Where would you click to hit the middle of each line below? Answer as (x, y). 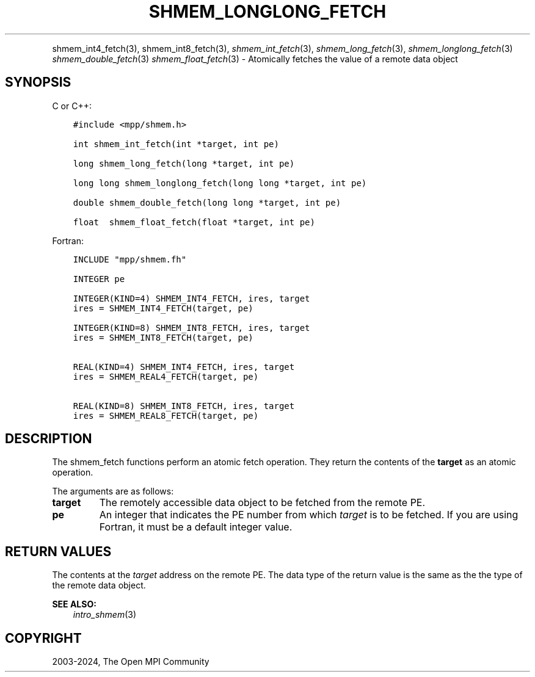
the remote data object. (99, 585)
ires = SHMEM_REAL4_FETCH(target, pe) (166, 376)
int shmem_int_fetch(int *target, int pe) (176, 144)
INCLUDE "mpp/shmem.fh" (130, 259)
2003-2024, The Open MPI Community (131, 662)
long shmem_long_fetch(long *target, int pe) (184, 163)
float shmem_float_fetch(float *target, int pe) (194, 222)
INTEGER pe (99, 279)
